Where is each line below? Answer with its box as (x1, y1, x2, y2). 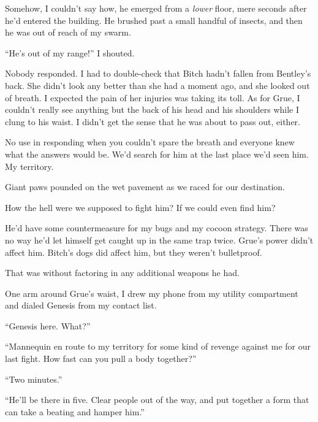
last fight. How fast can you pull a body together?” (5, 352, 197, 365)
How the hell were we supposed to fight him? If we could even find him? (5, 201, 276, 213)
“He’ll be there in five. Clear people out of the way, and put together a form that (5, 393, 309, 406)
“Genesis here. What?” (5, 319, 91, 332)
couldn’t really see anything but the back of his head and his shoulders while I (5, 103, 299, 116)
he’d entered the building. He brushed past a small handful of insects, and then (5, 13, 303, 26)
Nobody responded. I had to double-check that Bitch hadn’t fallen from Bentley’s (5, 67, 311, 80)
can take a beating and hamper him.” (5, 405, 145, 418)
